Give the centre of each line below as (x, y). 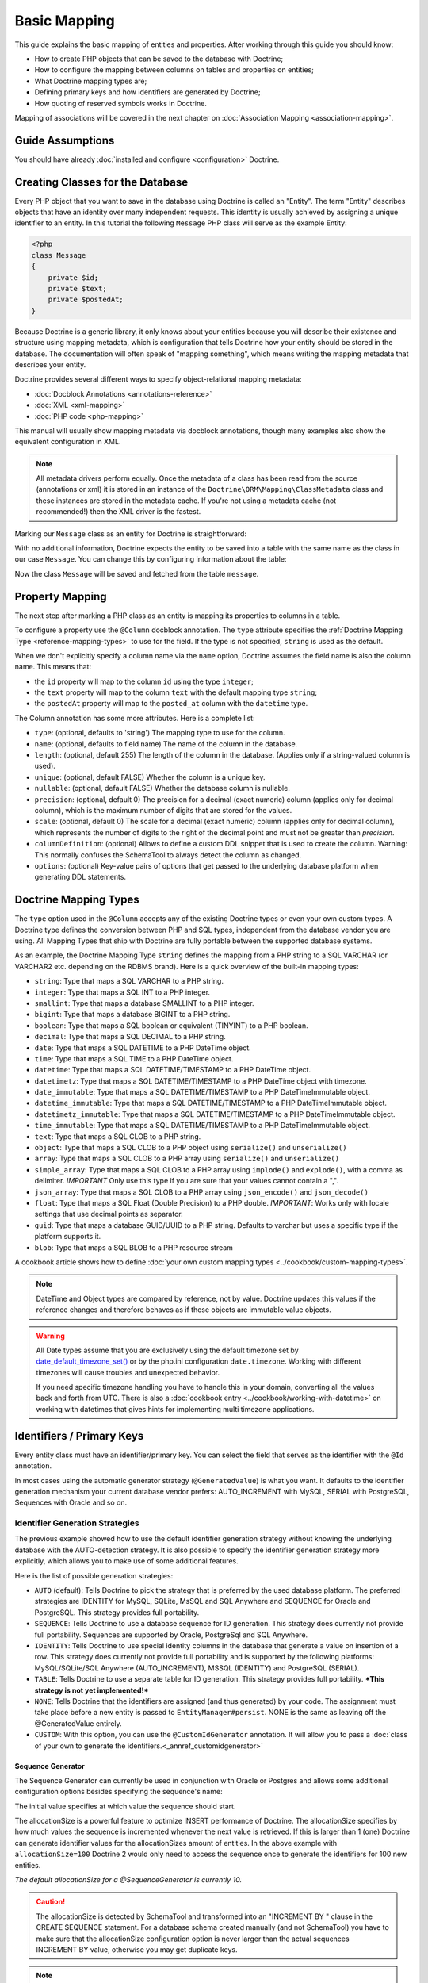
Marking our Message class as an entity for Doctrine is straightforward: (131, 533)
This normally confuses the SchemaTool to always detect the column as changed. (168, 855)
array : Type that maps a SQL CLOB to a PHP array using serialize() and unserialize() (187, 1159)
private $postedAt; (86, 300)
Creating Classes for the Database (101, 182)
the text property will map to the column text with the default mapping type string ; (176, 692)
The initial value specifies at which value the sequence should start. (125, 1806)
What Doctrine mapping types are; (91, 81)
